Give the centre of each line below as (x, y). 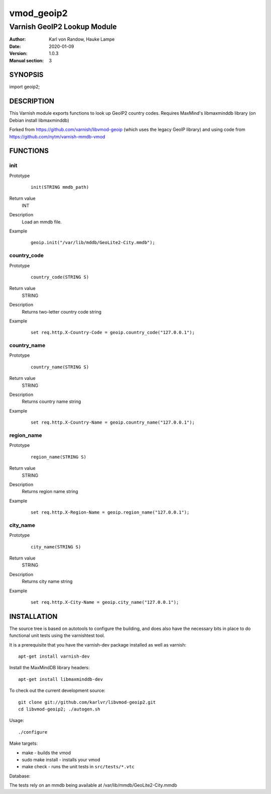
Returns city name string (47, 582)
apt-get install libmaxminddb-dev (60, 679)
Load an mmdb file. (42, 222)
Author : (18, 39)
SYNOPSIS (26, 75)
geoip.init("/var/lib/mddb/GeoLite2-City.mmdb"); (93, 243)
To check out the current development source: (57, 691)
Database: (20, 776)
